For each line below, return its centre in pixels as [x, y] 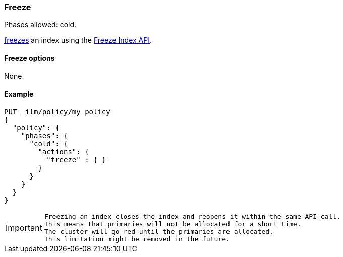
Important [24, 228]
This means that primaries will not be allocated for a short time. [173, 224]
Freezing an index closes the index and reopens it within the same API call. [192, 216]
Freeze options [30, 58]
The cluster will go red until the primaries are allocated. [159, 231]
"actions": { [64, 152]
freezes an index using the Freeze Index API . [78, 40]
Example [19, 94]
